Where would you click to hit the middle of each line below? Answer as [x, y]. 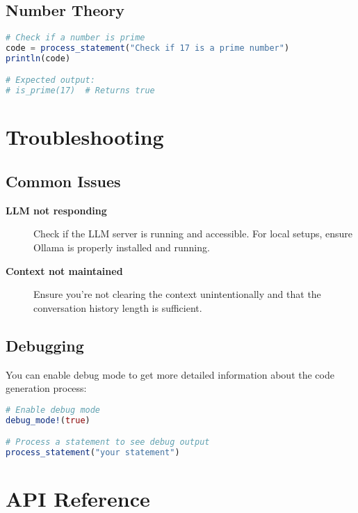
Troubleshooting [85, 137]
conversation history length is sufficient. [118, 307]
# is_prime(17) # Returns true [80, 91]
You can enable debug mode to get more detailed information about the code [170, 374]
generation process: [46, 388]
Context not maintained [64, 270]
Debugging [45, 345]
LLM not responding [56, 210]
